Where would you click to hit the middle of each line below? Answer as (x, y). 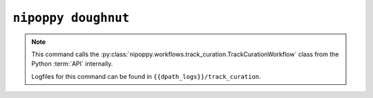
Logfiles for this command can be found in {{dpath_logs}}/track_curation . (146, 76)
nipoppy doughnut (71, 18)
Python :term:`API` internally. (72, 64)
